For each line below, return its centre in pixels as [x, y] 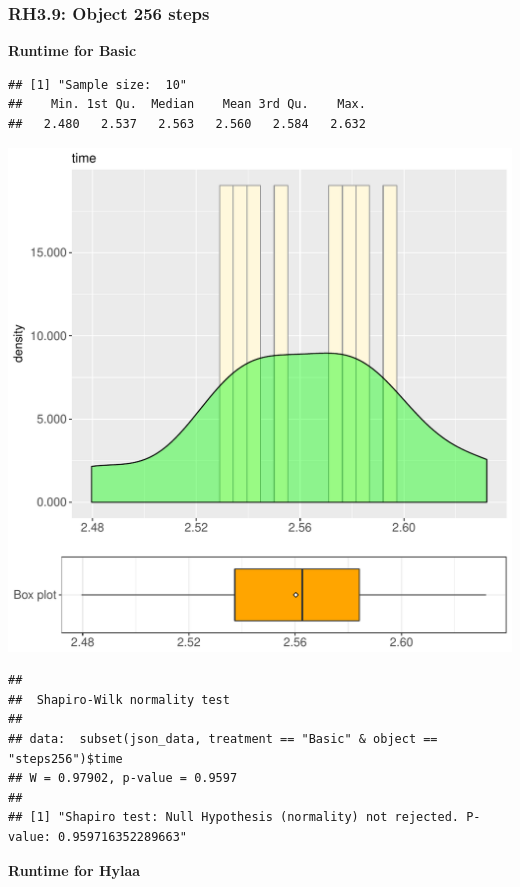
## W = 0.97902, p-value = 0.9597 [123, 778]
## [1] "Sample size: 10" [97, 84]
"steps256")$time [65, 758]
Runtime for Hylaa [74, 869]
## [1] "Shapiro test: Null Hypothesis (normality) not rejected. [234, 817]
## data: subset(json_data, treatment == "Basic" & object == [223, 738]
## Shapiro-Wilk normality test [119, 699]
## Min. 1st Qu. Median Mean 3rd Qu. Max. [187, 104]
